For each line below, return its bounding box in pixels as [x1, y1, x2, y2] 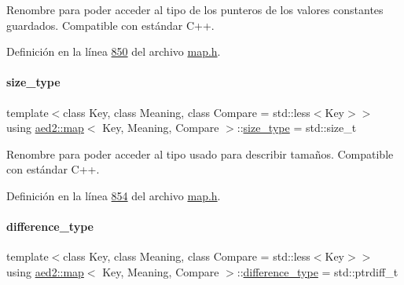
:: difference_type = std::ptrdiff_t [237, 263, 398, 280]
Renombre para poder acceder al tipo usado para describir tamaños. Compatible [6, 145, 394, 162]
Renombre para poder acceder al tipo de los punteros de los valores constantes [6, 2, 384, 17]
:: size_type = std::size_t [237, 119, 357, 136]
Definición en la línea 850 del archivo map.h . [6, 43, 221, 60]
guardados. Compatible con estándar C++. [6, 16, 215, 33]
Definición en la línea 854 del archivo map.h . [6, 187, 221, 203]
